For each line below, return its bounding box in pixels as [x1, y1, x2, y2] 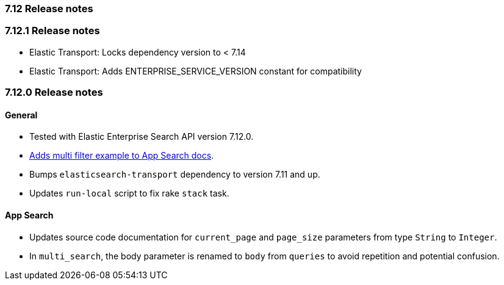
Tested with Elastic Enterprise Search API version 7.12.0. [29, 131, 254, 142]
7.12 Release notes [5, 2, 93, 15]
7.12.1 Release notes [5, 24, 100, 37]
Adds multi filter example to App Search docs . [29, 150, 214, 161]
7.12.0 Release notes [5, 86, 103, 99]
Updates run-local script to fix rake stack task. [29, 188, 229, 199]
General [5, 109, 38, 120]
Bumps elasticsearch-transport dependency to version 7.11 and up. [29, 169, 320, 180]
